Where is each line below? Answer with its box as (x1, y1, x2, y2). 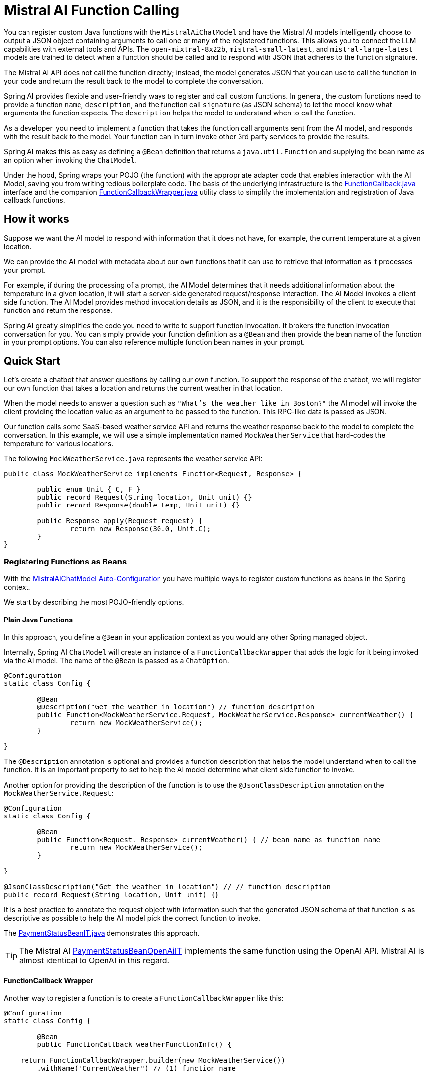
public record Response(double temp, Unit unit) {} (37, 501, 240, 509)
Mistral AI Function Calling (4, 2, 180, 19)
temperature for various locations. (4, 439, 114, 448)
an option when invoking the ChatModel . (4, 155, 136, 164)
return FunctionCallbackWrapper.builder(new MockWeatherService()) (20, 1056, 286, 1064)
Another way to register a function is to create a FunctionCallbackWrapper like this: (4, 993, 284, 1002)
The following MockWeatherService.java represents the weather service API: (4, 454, 263, 463)
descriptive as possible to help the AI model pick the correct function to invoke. (4, 914, 260, 923)
